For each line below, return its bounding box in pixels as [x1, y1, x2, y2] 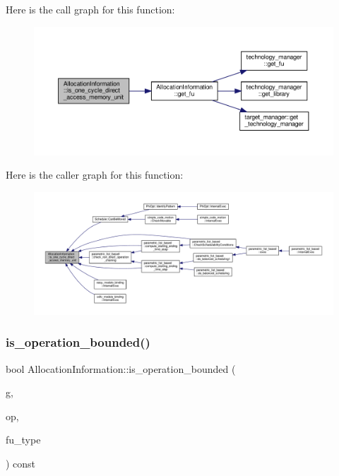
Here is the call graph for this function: [6, 2, 175, 16]
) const [6, 456, 36, 470]
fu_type [6, 432, 41, 447]
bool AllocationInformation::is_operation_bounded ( [6, 361, 236, 376]
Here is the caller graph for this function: [6, 167, 184, 182]
